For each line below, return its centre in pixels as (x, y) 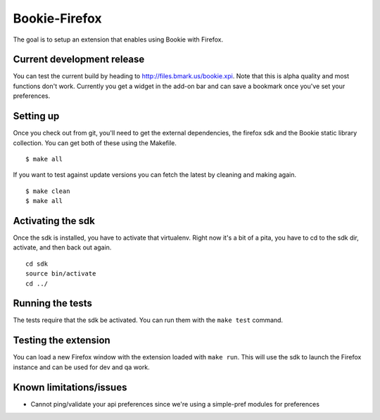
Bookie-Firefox (57, 18)
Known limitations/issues (70, 387)
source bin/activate (61, 274)
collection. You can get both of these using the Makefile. (95, 143)
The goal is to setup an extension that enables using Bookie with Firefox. (118, 39)
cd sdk (37, 264)
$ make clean (48, 191)
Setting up (36, 116)
